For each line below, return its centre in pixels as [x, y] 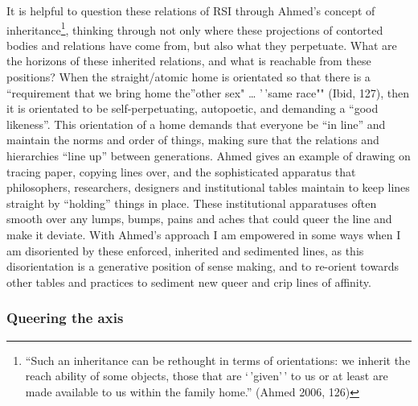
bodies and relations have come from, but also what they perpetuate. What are [202, 45]
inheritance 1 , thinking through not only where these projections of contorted [195, 28]
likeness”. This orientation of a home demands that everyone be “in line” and [196, 124]
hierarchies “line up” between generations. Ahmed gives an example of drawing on [209, 155]
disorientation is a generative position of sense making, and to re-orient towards [203, 266]
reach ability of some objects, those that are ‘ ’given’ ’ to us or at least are [207, 376]
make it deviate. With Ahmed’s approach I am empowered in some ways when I [204, 234]
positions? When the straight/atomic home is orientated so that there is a [189, 77]
